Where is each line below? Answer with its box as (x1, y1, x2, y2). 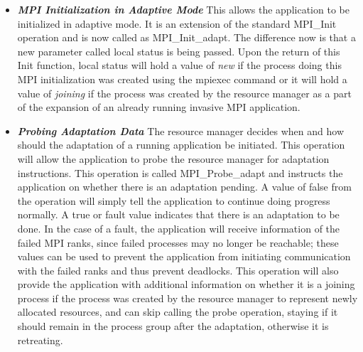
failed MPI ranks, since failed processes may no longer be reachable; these (17, 235, 339, 250)
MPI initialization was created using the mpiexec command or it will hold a (17, 71, 347, 86)
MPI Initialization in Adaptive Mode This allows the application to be (17, 2, 350, 16)
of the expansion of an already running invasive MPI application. (17, 100, 300, 114)
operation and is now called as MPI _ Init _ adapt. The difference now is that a (17, 30, 356, 45)
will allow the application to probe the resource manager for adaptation (17, 151, 330, 166)
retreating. (17, 332, 63, 347)
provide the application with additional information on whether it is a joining (17, 277, 355, 292)
